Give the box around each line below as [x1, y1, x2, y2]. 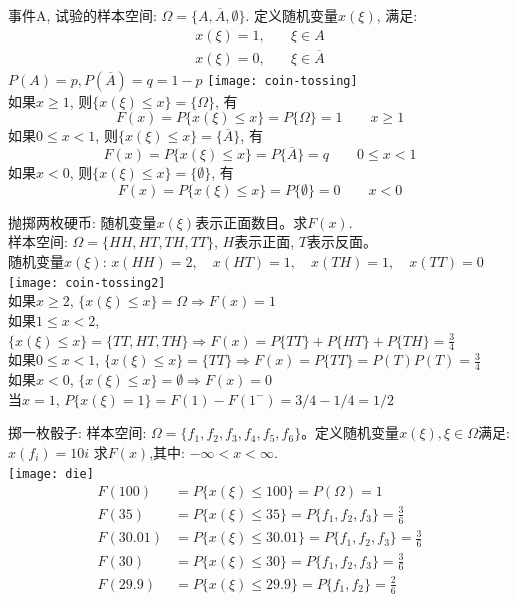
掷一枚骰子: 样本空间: [8, 422, 147, 443]
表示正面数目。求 [195, 211, 308, 232]
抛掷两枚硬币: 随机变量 [8, 211, 157, 232]
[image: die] [8, 466, 94, 481]
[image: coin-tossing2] [8, 275, 166, 290]
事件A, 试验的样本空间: [8, 5, 157, 25]
